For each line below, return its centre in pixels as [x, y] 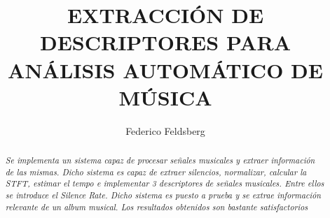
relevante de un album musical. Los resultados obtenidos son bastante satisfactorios [157, 206]
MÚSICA [165, 97]
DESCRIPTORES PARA [165, 42]
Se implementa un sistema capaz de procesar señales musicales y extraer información [160, 160]
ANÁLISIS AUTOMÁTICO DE [165, 70]
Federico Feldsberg [165, 130]
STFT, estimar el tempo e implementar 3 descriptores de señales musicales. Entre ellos [165, 183]
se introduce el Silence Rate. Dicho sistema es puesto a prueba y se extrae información [163, 195]
